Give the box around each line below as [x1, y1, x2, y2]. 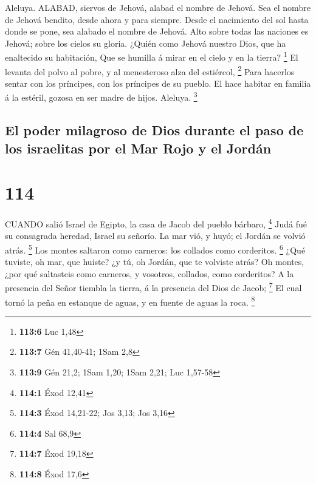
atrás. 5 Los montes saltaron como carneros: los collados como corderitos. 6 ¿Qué [5, 241, 306, 256]
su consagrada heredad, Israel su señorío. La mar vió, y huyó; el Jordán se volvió [5, 229, 306, 242]
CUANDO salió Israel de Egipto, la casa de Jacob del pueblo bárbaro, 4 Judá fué [5, 216, 307, 230]
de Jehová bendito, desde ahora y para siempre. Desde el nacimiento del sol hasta [5, 13, 309, 25]
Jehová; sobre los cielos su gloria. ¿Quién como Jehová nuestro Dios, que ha [5, 36, 286, 49]
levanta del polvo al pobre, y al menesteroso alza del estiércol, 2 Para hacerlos [5, 63, 295, 78]
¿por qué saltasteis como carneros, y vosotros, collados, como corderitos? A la [5, 267, 294, 280]
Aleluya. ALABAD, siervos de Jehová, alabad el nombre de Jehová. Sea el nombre [5, 1, 311, 13]
